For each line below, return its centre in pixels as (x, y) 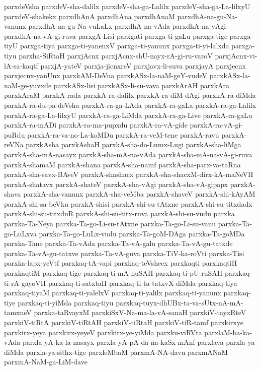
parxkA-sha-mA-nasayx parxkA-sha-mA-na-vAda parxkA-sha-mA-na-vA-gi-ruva (128, 154)
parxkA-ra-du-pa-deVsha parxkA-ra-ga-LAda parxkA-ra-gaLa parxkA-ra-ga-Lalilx (130, 105)
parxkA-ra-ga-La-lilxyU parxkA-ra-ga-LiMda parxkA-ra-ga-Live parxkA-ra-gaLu (128, 115)
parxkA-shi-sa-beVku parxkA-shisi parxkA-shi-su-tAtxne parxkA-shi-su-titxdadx (128, 203)
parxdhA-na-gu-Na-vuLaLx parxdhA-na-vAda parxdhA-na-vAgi (127, 26)
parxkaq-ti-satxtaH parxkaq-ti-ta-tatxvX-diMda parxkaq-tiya (143, 283)
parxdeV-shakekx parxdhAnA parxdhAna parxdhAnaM (90, 16)
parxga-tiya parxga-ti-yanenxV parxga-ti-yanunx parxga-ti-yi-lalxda (124, 46)
